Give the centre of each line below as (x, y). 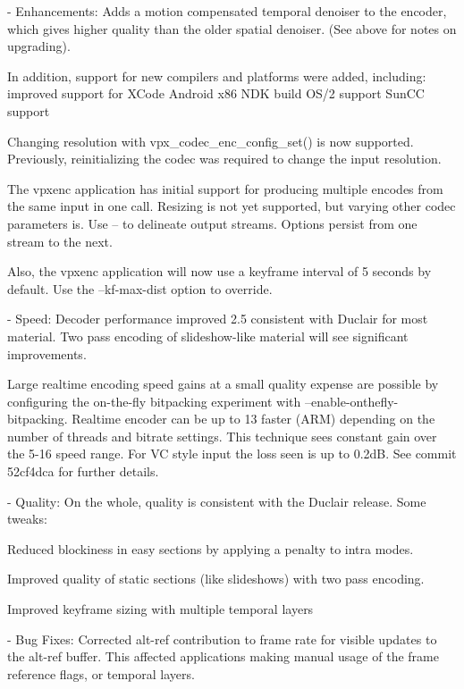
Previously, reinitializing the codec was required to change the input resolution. (224, 159)
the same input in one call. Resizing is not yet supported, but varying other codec (232, 206)
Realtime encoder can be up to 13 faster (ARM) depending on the (253, 419)
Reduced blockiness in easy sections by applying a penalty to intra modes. (211, 548)
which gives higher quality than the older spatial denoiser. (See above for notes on (232, 28)
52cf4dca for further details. (83, 471)
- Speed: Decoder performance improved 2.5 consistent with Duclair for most (218, 319)
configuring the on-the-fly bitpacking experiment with (154, 401)
